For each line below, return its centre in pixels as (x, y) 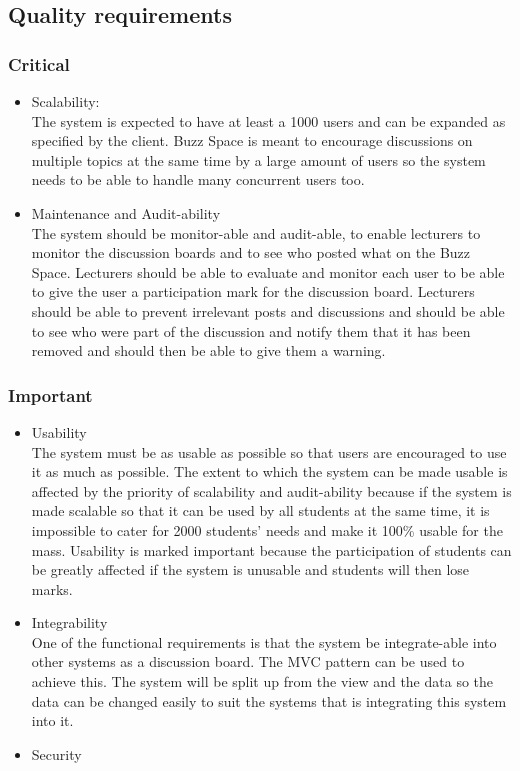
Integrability (69, 622)
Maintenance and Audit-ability (126, 212)
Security (56, 753)
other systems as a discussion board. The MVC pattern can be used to (248, 661)
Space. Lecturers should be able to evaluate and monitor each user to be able (268, 271)
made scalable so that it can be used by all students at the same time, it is (260, 510)
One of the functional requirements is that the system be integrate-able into (264, 641)
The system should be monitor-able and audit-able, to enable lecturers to (256, 232)
